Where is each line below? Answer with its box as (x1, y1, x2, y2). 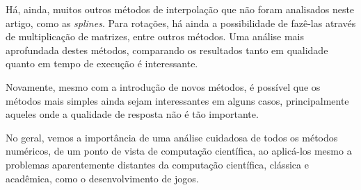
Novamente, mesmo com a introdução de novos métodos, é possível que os (6, 79, 321, 94)
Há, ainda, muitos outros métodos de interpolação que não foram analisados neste (6, 2, 355, 16)
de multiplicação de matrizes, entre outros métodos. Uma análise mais (6, 29, 305, 44)
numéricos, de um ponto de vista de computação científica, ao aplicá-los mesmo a (6, 144, 352, 158)
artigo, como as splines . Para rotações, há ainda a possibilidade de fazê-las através (6, 15, 356, 30)
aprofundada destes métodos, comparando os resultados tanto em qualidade (6, 42, 328, 57)
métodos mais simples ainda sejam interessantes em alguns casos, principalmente (6, 93, 349, 107)
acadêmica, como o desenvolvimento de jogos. (6, 171, 199, 185)
